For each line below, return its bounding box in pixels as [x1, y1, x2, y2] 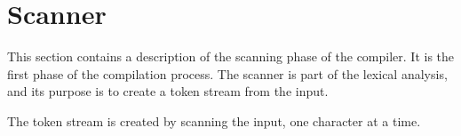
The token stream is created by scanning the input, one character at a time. [7, 111, 421, 130]
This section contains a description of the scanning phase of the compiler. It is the [7, 47, 455, 66]
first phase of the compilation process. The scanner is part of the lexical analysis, [7, 64, 448, 83]
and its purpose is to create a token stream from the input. [7, 82, 329, 100]
